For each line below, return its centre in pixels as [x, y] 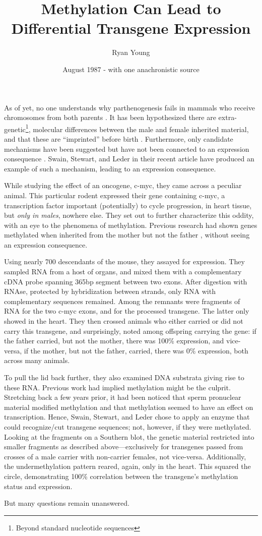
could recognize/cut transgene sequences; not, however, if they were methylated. [128, 426]
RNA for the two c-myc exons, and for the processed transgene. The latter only [127, 311]
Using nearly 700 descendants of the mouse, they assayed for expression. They [124, 261]
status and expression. [38, 486]
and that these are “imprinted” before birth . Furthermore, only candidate [119, 138]
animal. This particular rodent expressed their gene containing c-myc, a [115, 195]
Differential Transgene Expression [131, 28]
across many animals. [37, 360]
